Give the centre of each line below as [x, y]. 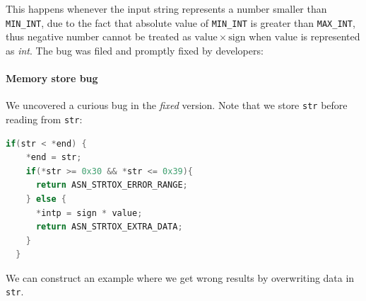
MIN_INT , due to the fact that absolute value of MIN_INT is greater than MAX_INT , [181, 22]
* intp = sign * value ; [89, 213]
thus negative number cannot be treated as [99, 36]
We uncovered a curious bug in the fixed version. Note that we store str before [177, 105]
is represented [330, 36]
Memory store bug [52, 78]
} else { [46, 199]
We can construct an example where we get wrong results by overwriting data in [180, 277]
